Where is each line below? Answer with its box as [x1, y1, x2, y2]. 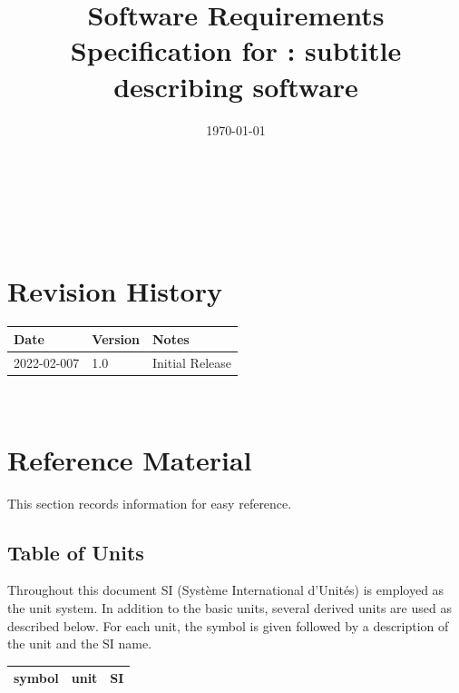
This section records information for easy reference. [7, 493, 292, 512]
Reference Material [7, 441, 252, 478]
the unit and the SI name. [7, 634, 152, 653]
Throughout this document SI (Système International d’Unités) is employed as [7, 580, 444, 599]
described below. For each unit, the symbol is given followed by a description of [7, 616, 449, 635]
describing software [113, 67, 358, 104]
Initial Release [151, 352, 231, 371]
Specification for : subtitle [70, 32, 402, 69]
